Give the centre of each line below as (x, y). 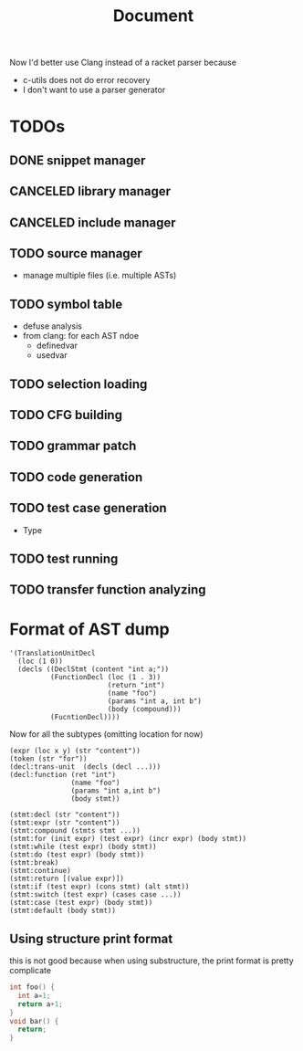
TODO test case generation (88, 508)
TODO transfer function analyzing (108, 590)
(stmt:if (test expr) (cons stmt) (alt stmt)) (99, 887)
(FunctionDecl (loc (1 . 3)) (105, 678)
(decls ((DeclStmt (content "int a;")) (94, 669)
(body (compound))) (144, 709)
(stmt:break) (34, 863)
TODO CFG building (66, 415)
